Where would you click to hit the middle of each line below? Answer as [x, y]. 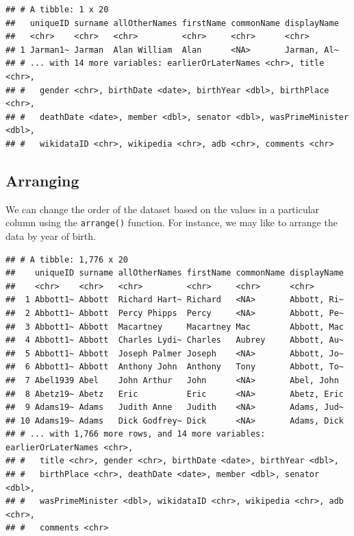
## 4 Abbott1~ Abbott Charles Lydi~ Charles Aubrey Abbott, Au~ [175, 340]
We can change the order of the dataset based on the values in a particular [163, 209]
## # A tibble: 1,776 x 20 [67, 259]
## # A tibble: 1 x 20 [57, 10]
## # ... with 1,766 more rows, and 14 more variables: [136, 434]
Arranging [42, 180]
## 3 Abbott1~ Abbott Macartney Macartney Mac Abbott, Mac [175, 327]
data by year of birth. [51, 235]
